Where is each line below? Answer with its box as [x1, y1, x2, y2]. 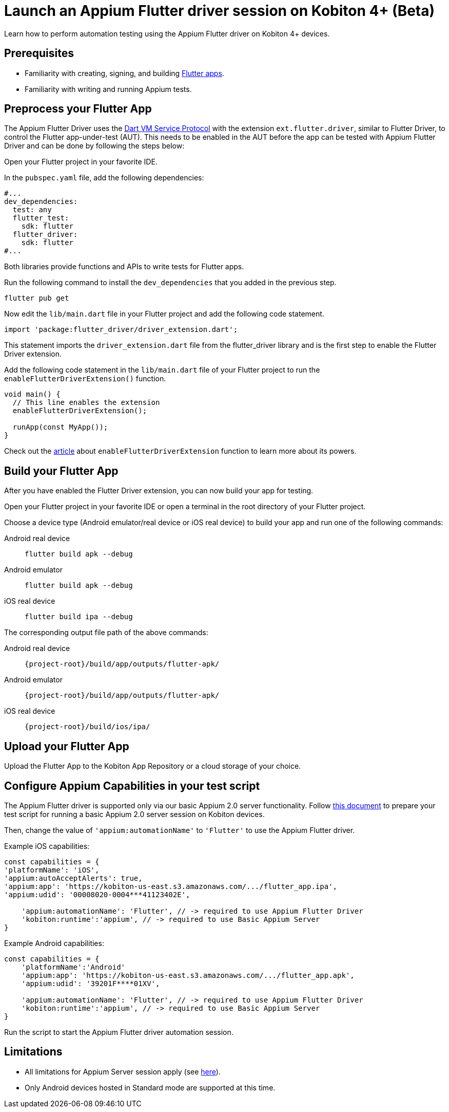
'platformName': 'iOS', [4, 865, 100, 874]
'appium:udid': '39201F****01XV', [21, 979, 160, 988]
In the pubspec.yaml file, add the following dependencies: [4, 173, 204, 182]
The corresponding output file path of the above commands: [4, 628, 208, 637]
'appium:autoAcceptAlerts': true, [4, 874, 143, 882]
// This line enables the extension [12, 398, 160, 407]
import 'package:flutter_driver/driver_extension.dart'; [4, 325, 238, 334]
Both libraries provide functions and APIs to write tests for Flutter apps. [4, 262, 244, 271]
